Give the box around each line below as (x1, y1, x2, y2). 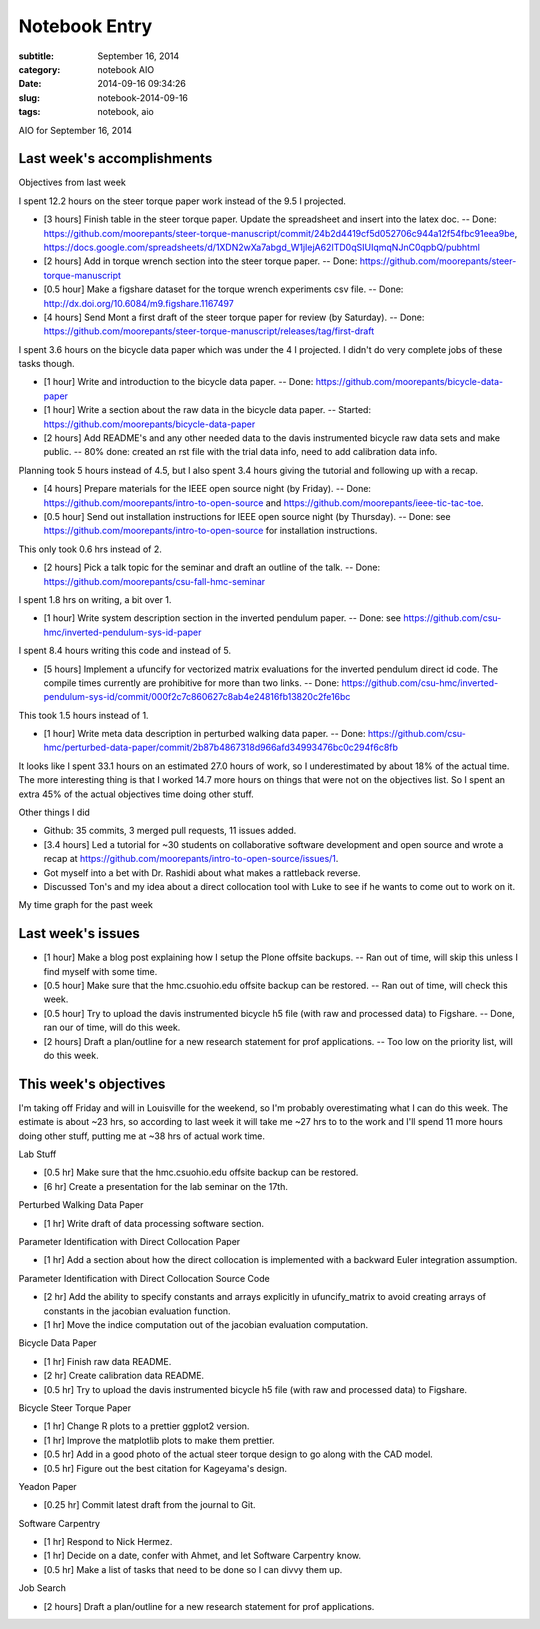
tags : (18, 106, 41, 118)
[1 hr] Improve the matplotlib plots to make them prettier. (43, 1434, 275, 1446)
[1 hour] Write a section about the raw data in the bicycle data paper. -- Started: (43, 404, 372, 416)
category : (18, 63, 61, 75)
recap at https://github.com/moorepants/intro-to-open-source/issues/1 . (43, 853, 339, 865)
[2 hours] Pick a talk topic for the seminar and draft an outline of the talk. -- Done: (43, 561, 380, 574)
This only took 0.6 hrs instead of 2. (18, 543, 162, 555)
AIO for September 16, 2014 (18, 124, 132, 136)
